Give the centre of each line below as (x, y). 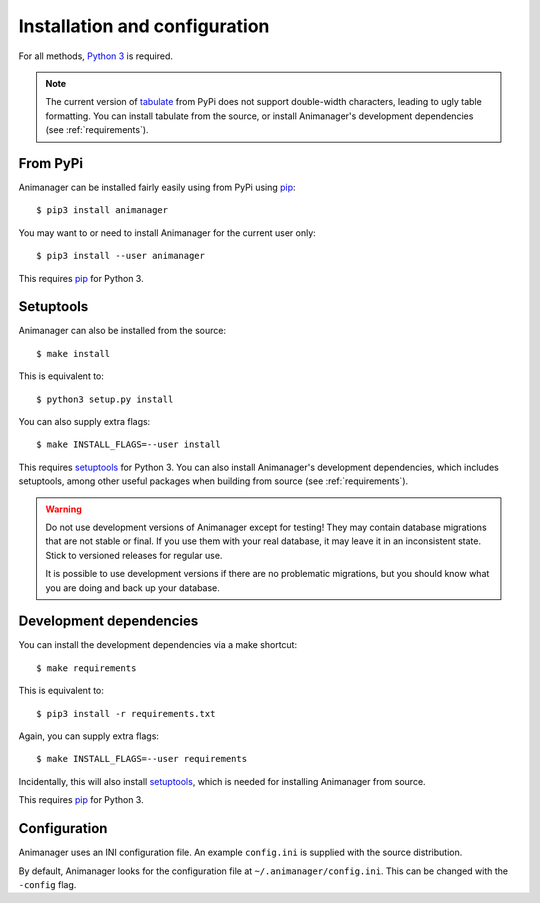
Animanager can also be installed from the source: (122, 331)
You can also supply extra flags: (84, 422)
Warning (63, 509)
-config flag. (47, 884)
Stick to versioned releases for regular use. (134, 555)
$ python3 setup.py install (105, 399)
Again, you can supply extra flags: (89, 736)
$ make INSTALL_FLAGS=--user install (129, 444)
